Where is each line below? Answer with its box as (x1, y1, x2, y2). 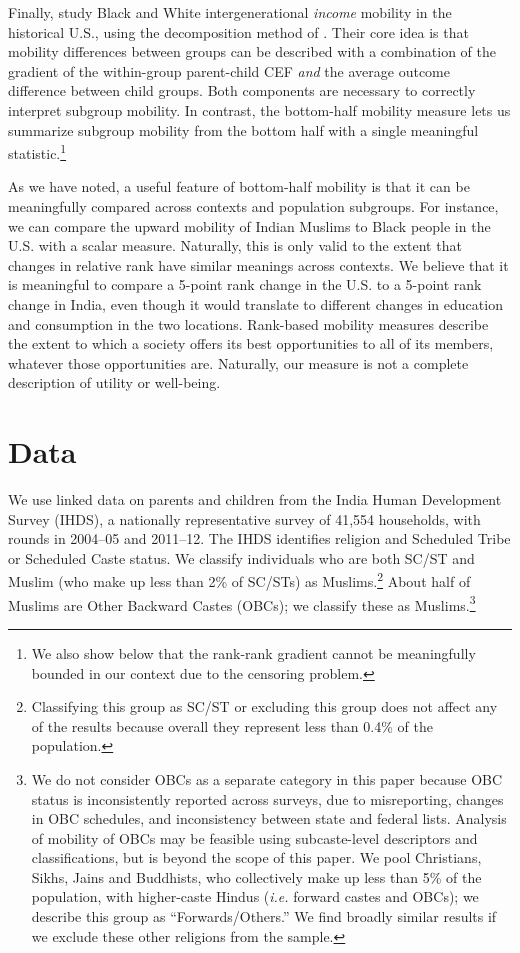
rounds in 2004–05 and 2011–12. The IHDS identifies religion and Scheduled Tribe (8, 528, 511, 549)
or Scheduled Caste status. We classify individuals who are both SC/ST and (8, 547, 475, 568)
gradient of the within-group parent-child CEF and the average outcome (8, 60, 450, 81)
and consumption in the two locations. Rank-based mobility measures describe (8, 313, 489, 334)
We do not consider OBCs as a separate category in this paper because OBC (31, 768, 503, 789)
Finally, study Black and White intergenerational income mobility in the (8, 2, 452, 22)
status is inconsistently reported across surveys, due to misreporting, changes (31, 788, 504, 809)
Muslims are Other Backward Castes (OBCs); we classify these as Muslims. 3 (8, 591, 476, 615)
